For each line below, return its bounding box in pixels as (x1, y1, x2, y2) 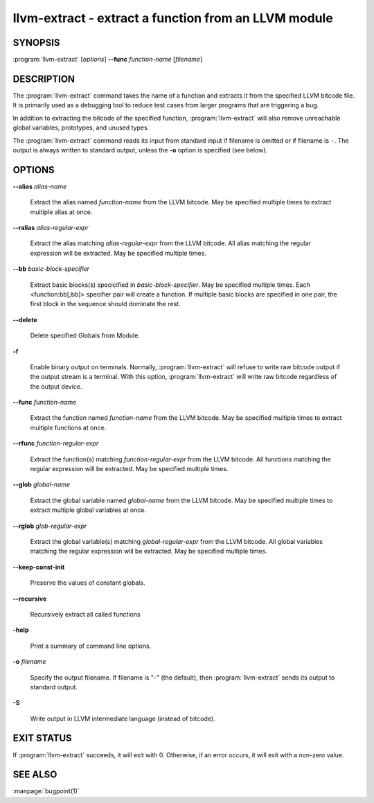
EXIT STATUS (12, 732, 72, 744)
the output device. (30, 382, 82, 391)
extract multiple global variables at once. (30, 506, 147, 514)
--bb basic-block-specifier (12, 265, 90, 273)
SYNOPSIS (12, 37, 60, 48)
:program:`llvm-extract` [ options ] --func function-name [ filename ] (12, 55, 203, 64)
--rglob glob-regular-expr (12, 522, 87, 530)
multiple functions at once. (30, 423, 107, 432)
